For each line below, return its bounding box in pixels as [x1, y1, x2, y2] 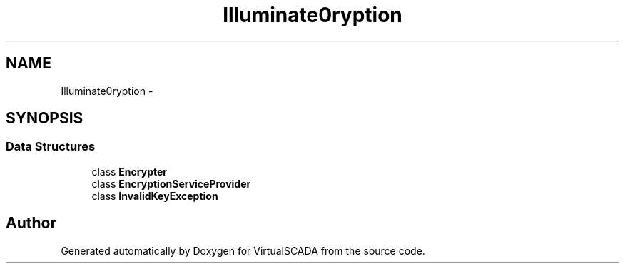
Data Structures [6, 139, 96, 154]
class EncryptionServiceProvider [91, 177, 251, 190]
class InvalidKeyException [91, 189, 218, 202]
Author [6, 214, 56, 233]
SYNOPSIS [6, 109, 83, 128]
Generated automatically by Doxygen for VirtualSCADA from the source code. [61, 244, 425, 257]
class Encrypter [91, 165, 168, 178]
